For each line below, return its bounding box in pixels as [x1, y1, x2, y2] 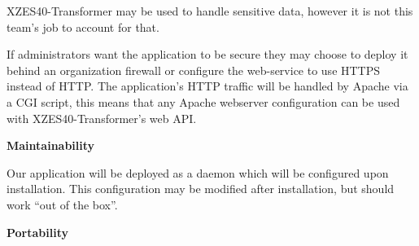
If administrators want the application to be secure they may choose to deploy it [7, 46, 408, 63]
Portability [7, 223, 68, 240]
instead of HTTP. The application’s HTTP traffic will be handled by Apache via [7, 77, 408, 94]
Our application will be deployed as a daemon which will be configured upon [7, 164, 389, 181]
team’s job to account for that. [7, 18, 159, 35]
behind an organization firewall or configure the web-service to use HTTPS [7, 61, 381, 78]
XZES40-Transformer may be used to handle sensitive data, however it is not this [7, 2, 413, 19]
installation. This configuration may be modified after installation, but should [7, 180, 395, 197]
